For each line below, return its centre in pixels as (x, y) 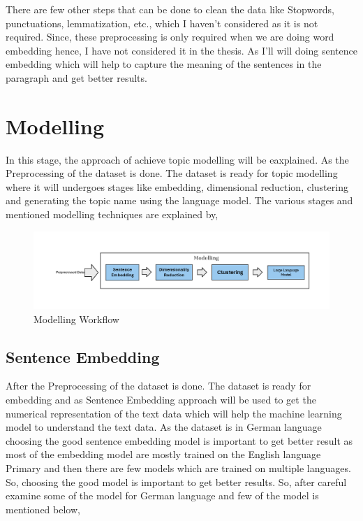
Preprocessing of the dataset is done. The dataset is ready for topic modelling (172, 173)
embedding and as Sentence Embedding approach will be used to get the (161, 400)
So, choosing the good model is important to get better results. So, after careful (176, 481)
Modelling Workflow (76, 319)
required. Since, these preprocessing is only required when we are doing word (170, 37)
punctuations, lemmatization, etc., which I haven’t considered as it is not (162, 23)
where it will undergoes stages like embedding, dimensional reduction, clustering (177, 186)
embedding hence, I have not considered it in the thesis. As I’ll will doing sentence (181, 50)
